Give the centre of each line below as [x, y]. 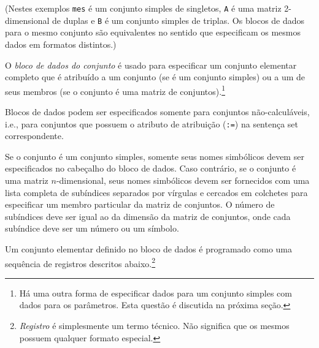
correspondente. [34, 136]
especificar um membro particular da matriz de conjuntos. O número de [140, 204]
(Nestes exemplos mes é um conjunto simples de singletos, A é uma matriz [143, 8]
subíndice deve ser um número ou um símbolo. [92, 228]
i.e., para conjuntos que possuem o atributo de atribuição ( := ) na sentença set [152, 123]
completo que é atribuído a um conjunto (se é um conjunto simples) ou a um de [155, 77]
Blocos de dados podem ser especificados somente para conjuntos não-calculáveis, [157, 111]
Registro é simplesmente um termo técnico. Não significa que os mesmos [154, 325]
